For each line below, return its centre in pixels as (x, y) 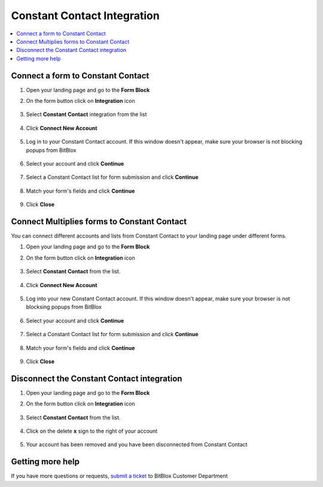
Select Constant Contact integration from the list (86, 114)
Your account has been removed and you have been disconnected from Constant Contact (137, 445)
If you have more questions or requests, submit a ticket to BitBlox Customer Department (119, 476)
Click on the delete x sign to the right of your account (92, 431)
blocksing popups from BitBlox (64, 307)
